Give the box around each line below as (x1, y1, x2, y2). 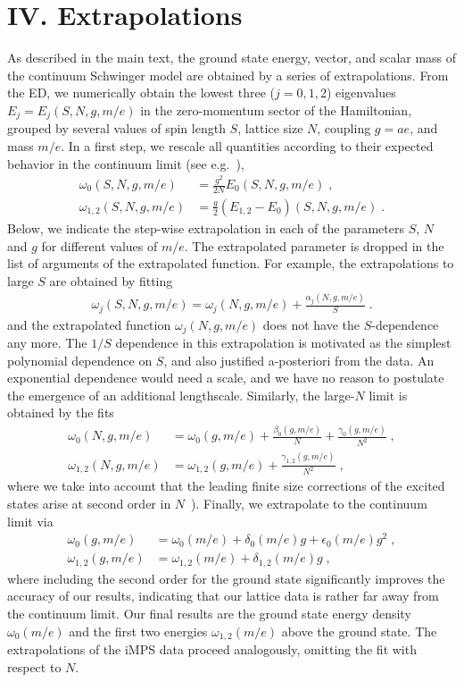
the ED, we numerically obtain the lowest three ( (7, 83, 275, 102)
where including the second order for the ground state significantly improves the (7, 568, 445, 587)
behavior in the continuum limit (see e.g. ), (7, 154, 244, 173)
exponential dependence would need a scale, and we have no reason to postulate (7, 368, 444, 387)
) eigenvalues (326, 83, 396, 102)
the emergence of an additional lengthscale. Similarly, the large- (7, 385, 355, 404)
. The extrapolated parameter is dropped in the (184, 236, 444, 255)
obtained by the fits (7, 403, 114, 422)
